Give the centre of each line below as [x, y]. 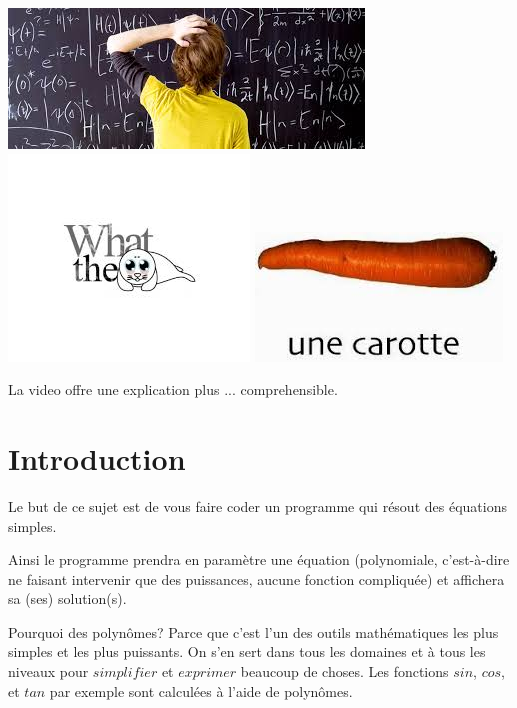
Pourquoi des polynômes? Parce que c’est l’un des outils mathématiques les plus [253, 631]
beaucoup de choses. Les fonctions [344, 671]
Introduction [97, 457]
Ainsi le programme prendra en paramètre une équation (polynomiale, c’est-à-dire [259, 559]
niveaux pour [48, 671]
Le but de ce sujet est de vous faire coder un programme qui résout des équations [257, 505]
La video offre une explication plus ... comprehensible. [173, 389]
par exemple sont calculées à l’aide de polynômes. [201, 690]
